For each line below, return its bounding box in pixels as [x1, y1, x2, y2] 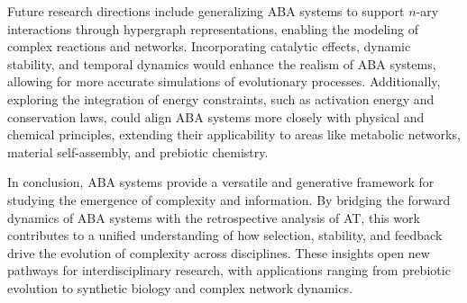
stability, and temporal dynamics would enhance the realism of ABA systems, [7, 54, 436, 73]
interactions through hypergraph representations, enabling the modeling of [7, 19, 418, 38]
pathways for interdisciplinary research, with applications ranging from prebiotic [7, 261, 451, 280]
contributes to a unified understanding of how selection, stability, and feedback [7, 226, 443, 245]
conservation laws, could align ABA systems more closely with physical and [7, 107, 425, 126]
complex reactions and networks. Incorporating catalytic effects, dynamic [7, 37, 411, 56]
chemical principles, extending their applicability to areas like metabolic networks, [7, 125, 461, 144]
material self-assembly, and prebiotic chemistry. [7, 142, 269, 161]
